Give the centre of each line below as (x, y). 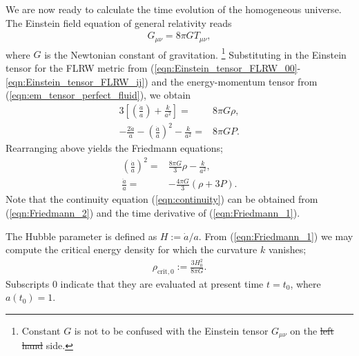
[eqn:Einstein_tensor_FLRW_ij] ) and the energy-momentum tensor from (162, 81)
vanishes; (287, 249)
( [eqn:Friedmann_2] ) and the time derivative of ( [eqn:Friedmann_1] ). (153, 212)
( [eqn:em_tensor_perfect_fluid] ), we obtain (98, 95)
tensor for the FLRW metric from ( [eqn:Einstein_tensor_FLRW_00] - (153, 67)
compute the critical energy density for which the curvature (132, 249)
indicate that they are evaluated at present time (162, 283)
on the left (312, 330)
